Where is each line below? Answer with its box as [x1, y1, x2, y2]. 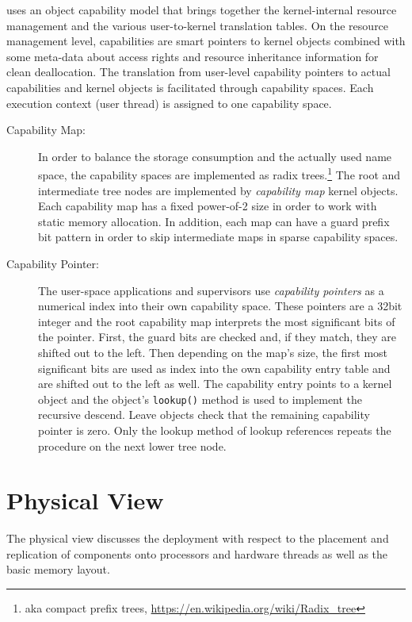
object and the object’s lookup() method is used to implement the [38, 390, 363, 407]
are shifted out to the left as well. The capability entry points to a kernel [38, 375, 392, 392]
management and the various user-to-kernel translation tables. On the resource [6, 17, 389, 33]
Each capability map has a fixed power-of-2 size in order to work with [38, 198, 377, 214]
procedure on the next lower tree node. [38, 437, 227, 454]
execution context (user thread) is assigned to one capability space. [6, 94, 332, 111]
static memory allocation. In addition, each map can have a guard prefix [38, 213, 390, 229]
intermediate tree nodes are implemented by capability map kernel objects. [38, 182, 399, 198]
